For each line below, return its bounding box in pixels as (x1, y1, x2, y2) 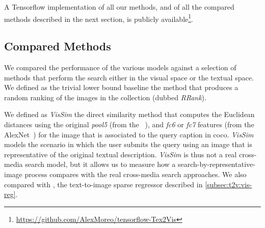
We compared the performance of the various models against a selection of (4, 62, 236, 73)
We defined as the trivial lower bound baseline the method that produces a (4, 82, 238, 93)
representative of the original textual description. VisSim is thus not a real (4, 149, 237, 159)
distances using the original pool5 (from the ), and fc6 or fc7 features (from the (4, 119, 254, 130)
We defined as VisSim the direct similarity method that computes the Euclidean (4, 109, 255, 120)
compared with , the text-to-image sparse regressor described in (4, 179, 203, 189)
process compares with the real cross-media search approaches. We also (24, 168, 247, 179)
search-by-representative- (177, 159, 255, 169)
